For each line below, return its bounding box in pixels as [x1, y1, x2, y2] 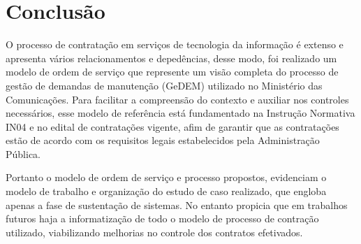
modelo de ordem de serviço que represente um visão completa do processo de [6, 64, 339, 79]
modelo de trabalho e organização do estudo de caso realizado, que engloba [6, 184, 327, 199]
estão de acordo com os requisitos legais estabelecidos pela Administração [6, 133, 320, 148]
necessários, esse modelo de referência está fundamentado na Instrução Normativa [6, 106, 355, 120]
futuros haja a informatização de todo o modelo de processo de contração [6, 211, 319, 226]
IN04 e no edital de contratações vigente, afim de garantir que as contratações [6, 119, 339, 134]
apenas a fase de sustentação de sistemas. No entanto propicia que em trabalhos [6, 197, 348, 212]
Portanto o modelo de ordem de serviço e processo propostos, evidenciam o [6, 170, 327, 185]
